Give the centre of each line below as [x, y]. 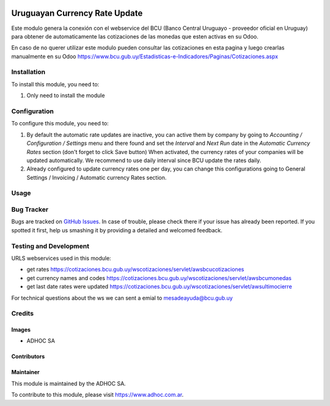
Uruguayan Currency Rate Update [77, 13]
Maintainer [25, 372]
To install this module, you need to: [55, 84]
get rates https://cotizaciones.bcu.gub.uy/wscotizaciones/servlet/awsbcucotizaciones [135, 270]
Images [21, 330]
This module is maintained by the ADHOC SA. [69, 383]
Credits [22, 314]
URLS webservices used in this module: [61, 258]
